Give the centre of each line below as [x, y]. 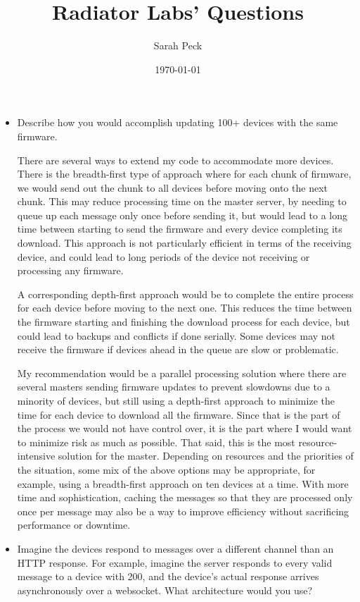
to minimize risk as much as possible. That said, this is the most [156, 442]
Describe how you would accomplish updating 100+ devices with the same [178, 122]
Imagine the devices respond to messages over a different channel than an [175, 548]
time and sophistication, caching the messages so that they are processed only [185, 497]
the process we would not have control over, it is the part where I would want [185, 428]
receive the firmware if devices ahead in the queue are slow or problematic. [178, 349]
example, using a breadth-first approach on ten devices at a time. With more [183, 483]
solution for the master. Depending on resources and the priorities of [206, 456]
